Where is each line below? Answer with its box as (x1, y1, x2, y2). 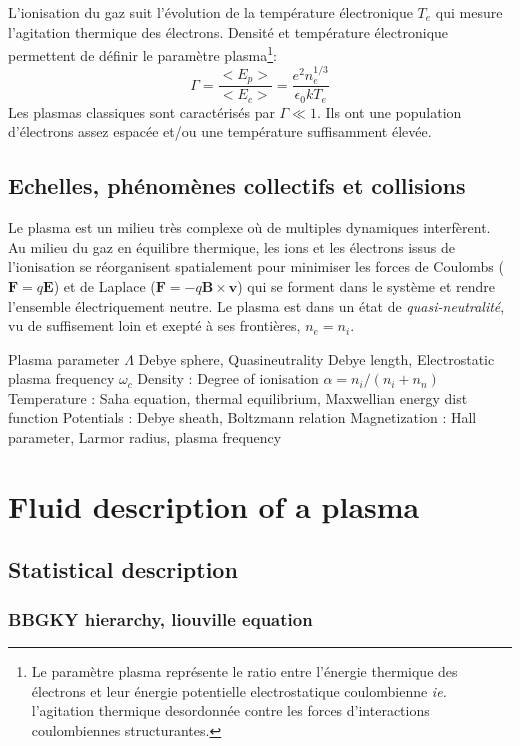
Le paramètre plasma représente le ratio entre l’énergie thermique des (31, 661, 458, 682)
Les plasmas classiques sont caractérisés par (8, 101, 275, 122)
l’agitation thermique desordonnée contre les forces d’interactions (31, 700, 430, 721)
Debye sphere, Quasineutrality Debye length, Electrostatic (138, 348, 495, 369)
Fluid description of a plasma (8, 485, 420, 526)
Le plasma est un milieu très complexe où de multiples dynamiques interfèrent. (8, 217, 491, 238)
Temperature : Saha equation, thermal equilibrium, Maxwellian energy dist (8, 387, 468, 408)
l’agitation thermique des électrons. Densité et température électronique (8, 21, 449, 42)
